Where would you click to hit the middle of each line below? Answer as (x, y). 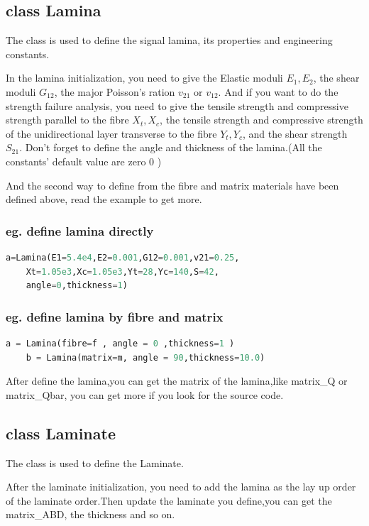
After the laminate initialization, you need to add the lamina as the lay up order (181, 487)
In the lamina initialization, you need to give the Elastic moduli (144, 78)
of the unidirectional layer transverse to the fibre (111, 133)
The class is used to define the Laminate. (95, 462)
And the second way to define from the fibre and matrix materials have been (172, 185)
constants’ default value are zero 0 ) (84, 161)
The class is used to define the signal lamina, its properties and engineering (169, 40)
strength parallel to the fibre (67, 120)
